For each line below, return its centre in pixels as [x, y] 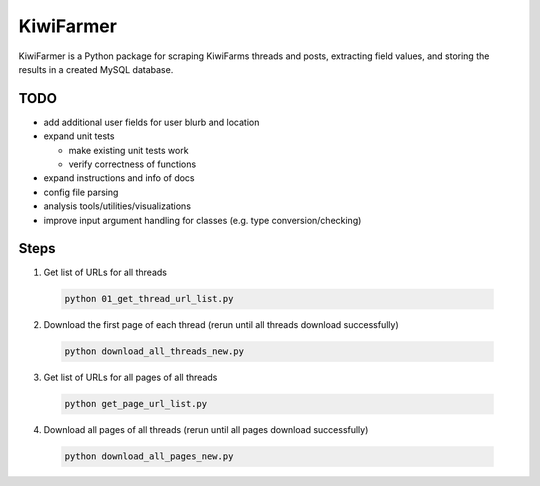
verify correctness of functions [132, 164]
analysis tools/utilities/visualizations [117, 206]
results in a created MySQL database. [96, 69]
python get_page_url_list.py [136, 404]
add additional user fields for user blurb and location [151, 122]
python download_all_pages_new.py [149, 456]
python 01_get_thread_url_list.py [149, 299]
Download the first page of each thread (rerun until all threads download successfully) [221, 325]
